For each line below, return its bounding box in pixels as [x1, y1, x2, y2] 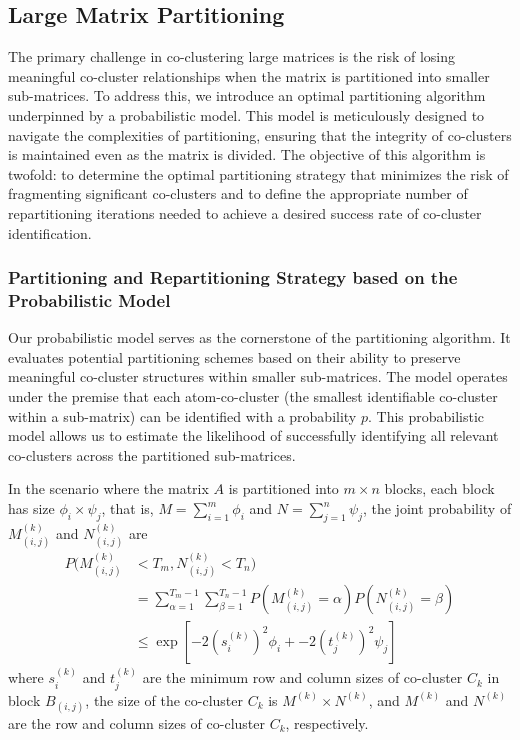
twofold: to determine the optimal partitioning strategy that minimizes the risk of [8, 163, 509, 184]
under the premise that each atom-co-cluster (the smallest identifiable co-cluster [8, 386, 498, 407]
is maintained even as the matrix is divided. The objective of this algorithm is [8, 144, 486, 165]
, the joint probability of [362, 498, 512, 519]
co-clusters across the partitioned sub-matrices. [8, 444, 296, 465]
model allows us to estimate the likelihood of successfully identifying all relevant [8, 425, 499, 446]
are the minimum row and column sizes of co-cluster [142, 667, 463, 688]
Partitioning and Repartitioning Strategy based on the [8, 265, 458, 290]
